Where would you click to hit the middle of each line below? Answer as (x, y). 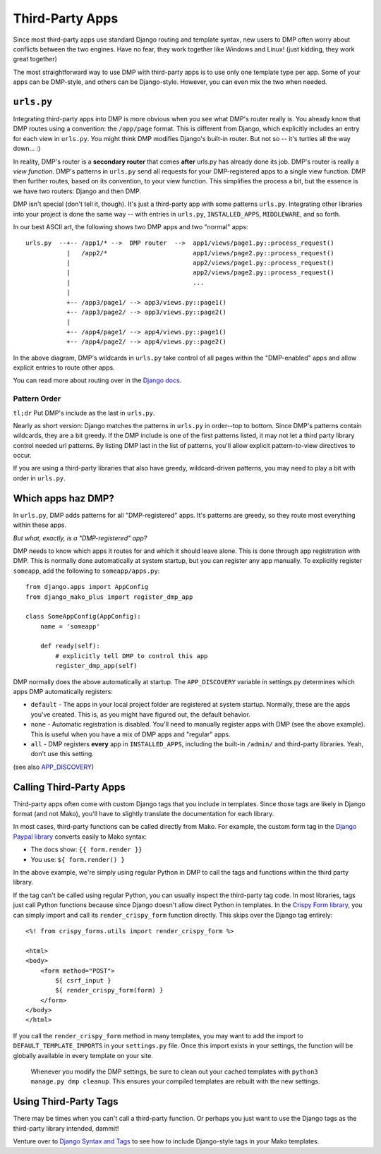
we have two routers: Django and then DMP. (77, 191)
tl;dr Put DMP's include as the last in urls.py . (84, 413)
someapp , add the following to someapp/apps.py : (86, 571)
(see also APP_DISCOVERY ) (54, 767)
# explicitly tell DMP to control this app (132, 656)
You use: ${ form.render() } (78, 859)
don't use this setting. (62, 754)
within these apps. (40, 525)
